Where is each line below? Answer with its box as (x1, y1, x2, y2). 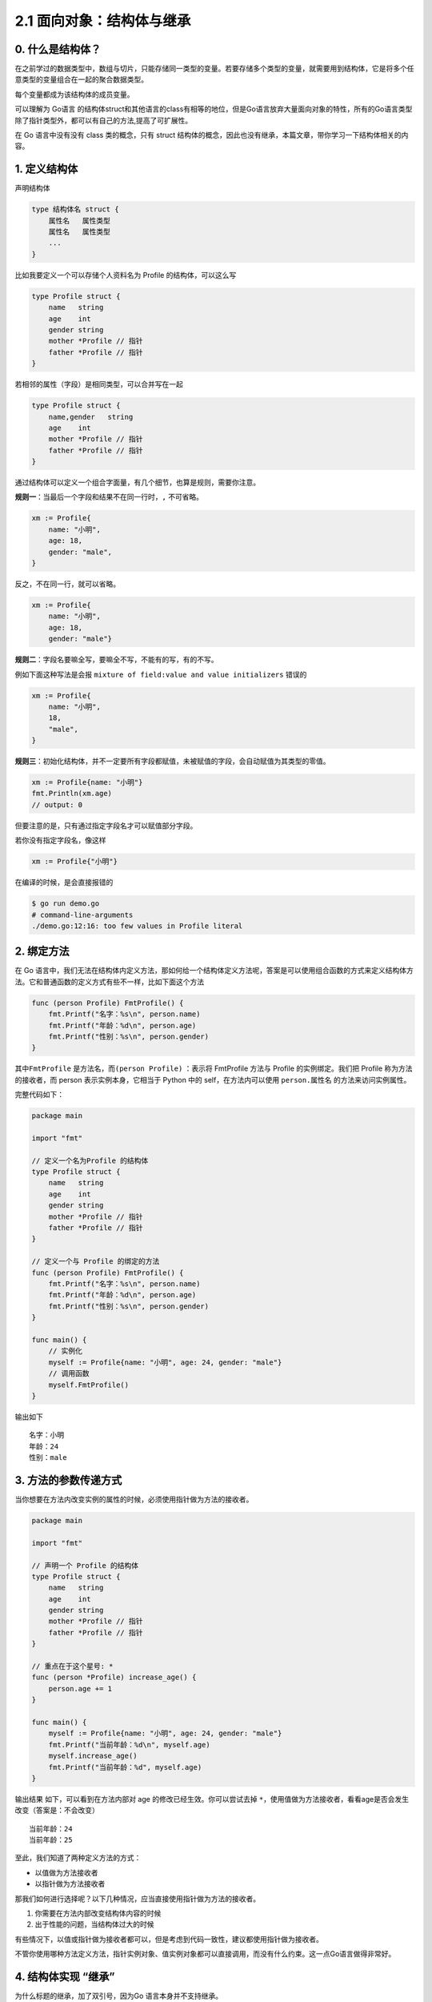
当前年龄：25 (29, 1835, 73, 1845)
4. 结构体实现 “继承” (14, 1970, 115, 1984)
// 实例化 (48, 1346, 83, 1356)
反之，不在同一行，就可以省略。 (14, 579, 120, 589)
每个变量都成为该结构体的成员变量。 (14, 89, 134, 99)
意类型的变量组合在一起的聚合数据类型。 (14, 74, 148, 84)
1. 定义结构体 (14, 163, 78, 176)
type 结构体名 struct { (31, 205, 119, 214)
